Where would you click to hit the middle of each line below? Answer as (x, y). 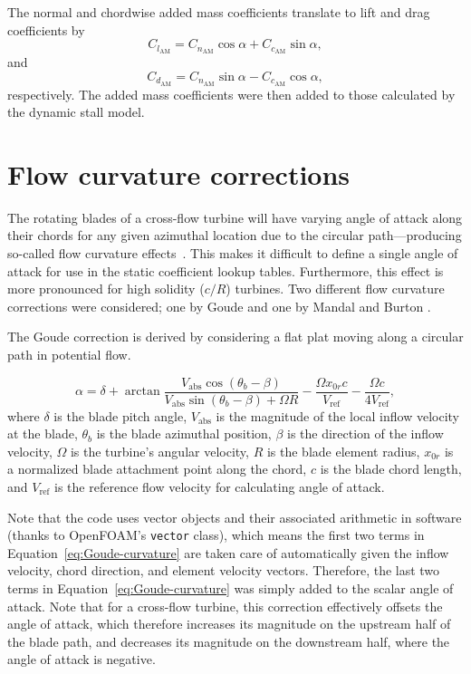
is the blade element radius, (343, 451)
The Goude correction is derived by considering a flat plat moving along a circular (235, 337)
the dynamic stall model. (76, 112)
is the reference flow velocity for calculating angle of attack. (220, 486)
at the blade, (43, 433)
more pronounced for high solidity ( (106, 289)
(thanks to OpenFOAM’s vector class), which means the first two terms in (216, 535)
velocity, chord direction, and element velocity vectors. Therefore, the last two (224, 570)
